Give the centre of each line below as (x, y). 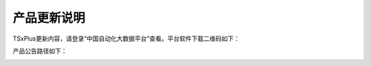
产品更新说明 (49, 18)
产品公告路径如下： (40, 51)
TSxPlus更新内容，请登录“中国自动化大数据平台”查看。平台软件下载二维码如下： (126, 38)
